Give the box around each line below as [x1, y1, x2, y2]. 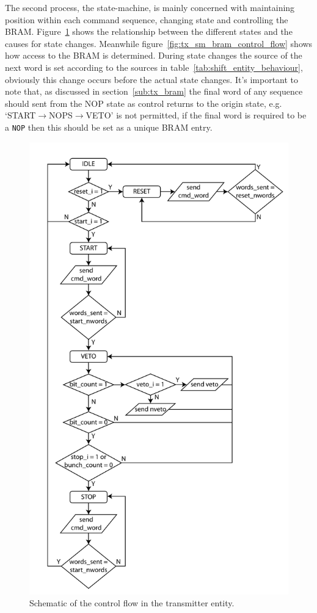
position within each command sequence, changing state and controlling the [5, 13, 288, 26]
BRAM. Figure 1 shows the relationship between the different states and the [5, 25, 293, 38]
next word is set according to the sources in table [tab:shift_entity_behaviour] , [5, 60, 303, 73]
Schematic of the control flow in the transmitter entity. [29, 597, 235, 609]
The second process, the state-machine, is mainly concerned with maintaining [5, 1, 295, 13]
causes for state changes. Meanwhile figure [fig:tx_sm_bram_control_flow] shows [5, 37, 313, 49]
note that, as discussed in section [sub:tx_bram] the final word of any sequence [5, 85, 303, 98]
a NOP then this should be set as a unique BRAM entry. [5, 120, 213, 133]
